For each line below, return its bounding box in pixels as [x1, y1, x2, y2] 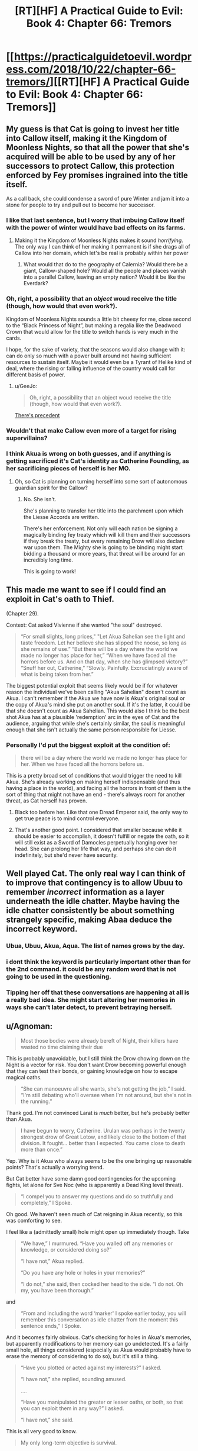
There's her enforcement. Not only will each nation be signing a [23, 525, 178, 532]
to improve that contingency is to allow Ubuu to [6, 878, 183, 888]
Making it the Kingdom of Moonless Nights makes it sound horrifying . [14, 237, 184, 244]
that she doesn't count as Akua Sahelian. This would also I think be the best [6, 707, 190, 714]
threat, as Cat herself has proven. [6, 797, 87, 804]
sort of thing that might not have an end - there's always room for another [6, 791, 186, 798]
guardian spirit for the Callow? [14, 484, 88, 491]
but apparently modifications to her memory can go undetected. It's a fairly [6, 1340, 189, 1347]
